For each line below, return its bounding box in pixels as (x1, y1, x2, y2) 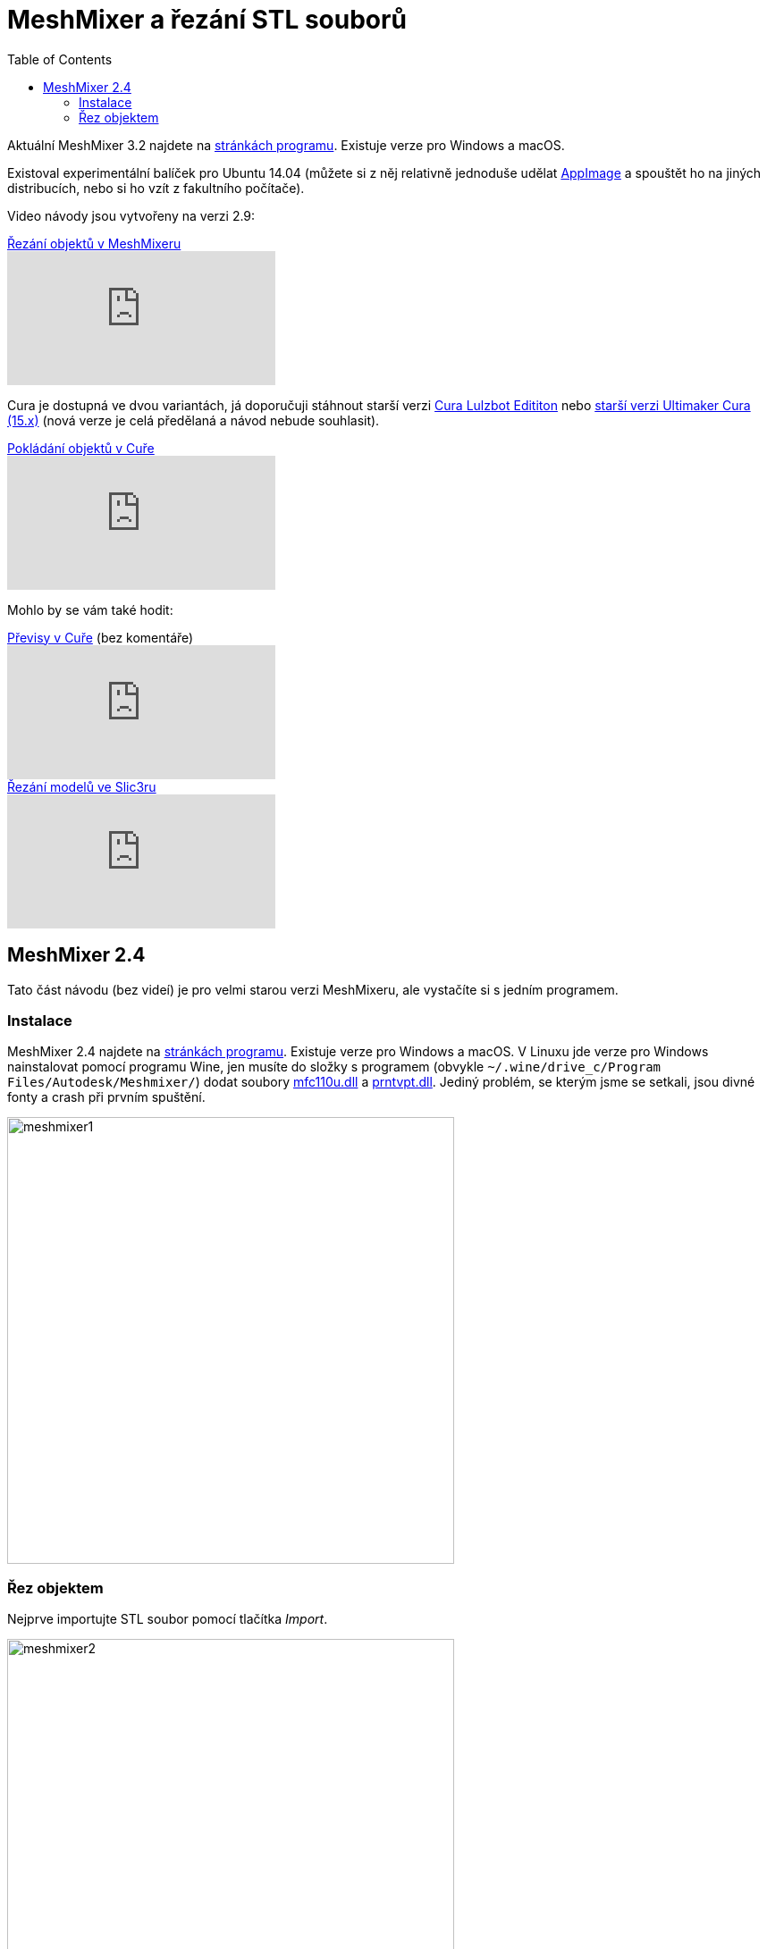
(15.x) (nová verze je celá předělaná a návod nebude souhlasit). (7, 412, 380, 428)
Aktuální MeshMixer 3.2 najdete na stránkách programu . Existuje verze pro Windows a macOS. (7, 137, 565, 153)
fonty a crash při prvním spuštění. (7, 1089, 206, 1105)
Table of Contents (7, 51, 113, 67)
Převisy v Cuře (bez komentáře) (7, 629, 194, 645)
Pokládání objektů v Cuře (7, 440, 155, 456)
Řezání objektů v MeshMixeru (7, 235, 181, 251)
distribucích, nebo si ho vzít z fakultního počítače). (7, 180, 305, 196)
